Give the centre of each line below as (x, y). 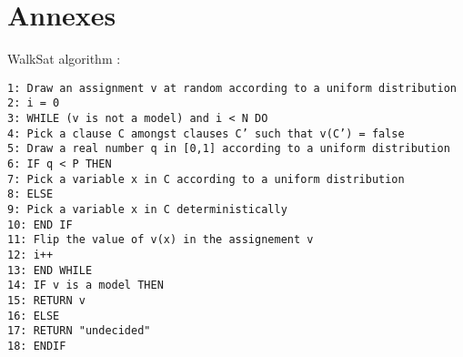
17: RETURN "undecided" (79, 331)
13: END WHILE (50, 270)
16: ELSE (34, 316)
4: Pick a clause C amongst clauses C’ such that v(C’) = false (206, 133)
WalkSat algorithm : (64, 59)
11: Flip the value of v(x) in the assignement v (161, 240)
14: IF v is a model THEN (86, 286)
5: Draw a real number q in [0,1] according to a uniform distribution (229, 149)
